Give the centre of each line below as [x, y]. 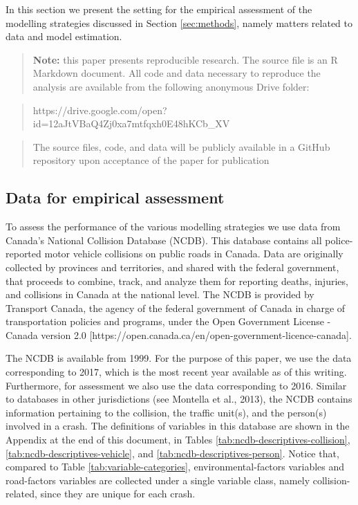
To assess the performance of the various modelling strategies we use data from [173, 227]
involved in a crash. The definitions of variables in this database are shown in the [178, 426]
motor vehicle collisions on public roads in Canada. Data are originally [194, 254]
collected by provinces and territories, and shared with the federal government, [172, 267]
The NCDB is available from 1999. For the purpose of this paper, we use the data [179, 358]
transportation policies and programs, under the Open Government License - [168, 321]
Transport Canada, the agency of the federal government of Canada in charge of [176, 307]
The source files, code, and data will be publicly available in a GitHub [181, 146]
